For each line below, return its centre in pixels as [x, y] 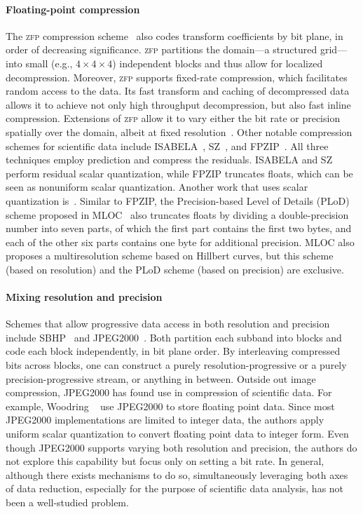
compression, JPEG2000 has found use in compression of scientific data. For [169, 392]
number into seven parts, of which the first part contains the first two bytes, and [179, 228]
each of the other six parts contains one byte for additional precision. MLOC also [180, 242]
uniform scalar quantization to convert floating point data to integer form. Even [177, 434]
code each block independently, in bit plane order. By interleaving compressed [173, 351]
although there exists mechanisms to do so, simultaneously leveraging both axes [177, 474]
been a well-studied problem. [67, 502]
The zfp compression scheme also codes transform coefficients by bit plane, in [174, 35]
